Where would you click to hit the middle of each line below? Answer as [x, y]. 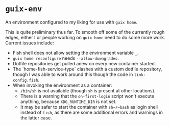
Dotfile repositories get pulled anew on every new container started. [84, 63]
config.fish [25, 80]
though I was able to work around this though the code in [73, 74]
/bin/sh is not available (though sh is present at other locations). [88, 90]
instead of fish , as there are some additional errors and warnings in [92, 112]
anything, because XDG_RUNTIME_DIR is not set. [68, 102]
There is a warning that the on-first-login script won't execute [87, 96]
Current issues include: [30, 43]
